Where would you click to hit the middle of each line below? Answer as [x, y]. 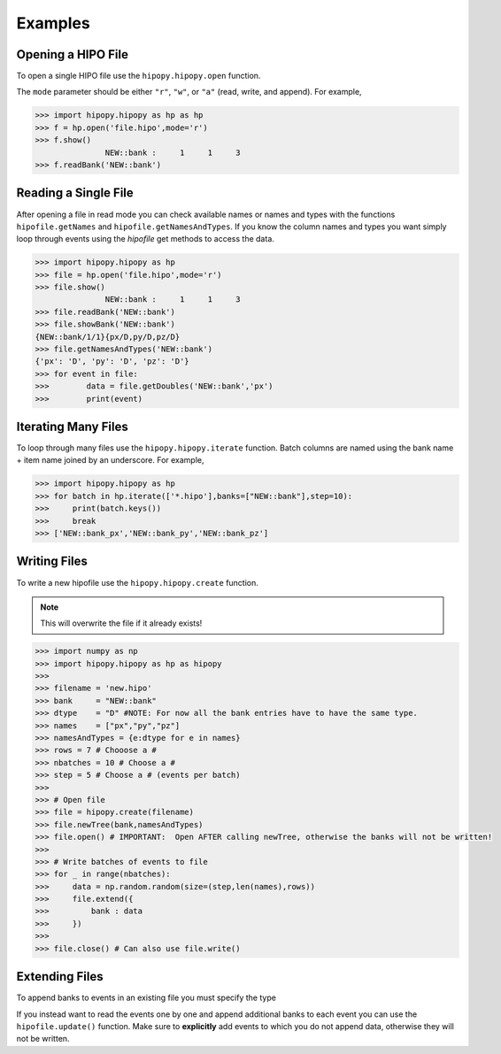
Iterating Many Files [72, 426]
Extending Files [60, 977]
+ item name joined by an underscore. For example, [110, 460]
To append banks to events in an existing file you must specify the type [146, 998]
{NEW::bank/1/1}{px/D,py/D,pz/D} [108, 337]
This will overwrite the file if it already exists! [121, 623]
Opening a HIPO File [72, 54]
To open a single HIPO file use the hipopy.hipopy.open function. [139, 76]
